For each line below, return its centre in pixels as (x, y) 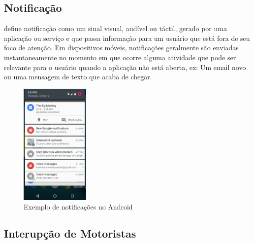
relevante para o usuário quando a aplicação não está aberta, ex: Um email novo (125, 67)
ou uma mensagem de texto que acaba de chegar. (78, 77)
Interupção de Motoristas (70, 233)
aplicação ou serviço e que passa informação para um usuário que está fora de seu (127, 38)
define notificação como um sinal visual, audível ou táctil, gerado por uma (115, 28)
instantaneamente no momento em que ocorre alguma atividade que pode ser (120, 57)
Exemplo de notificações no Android (78, 207)
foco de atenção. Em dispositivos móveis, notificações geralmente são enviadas (121, 48)
